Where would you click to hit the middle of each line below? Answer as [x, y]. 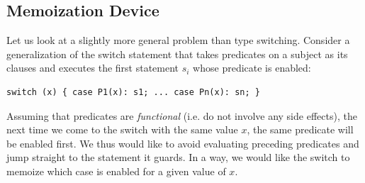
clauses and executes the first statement [93, 68]
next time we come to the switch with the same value [122, 129]
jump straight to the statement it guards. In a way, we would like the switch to [178, 157]
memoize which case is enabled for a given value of [116, 171]
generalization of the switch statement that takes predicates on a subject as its [177, 54]
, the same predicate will [300, 129]
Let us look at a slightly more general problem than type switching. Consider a [178, 40]
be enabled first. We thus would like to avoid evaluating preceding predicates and [183, 143]
